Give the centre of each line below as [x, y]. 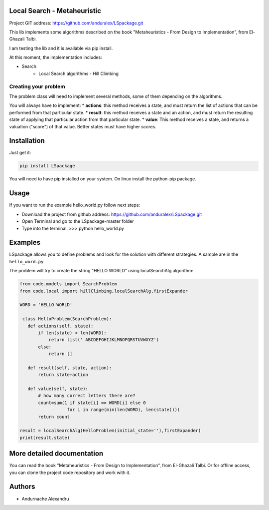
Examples [25, 243]
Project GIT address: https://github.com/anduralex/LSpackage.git [76, 23]
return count [54, 417]
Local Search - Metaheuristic [55, 11]
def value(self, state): [58, 389]
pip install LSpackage [47, 166]
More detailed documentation [56, 454]
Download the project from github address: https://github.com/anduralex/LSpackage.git [112, 214]
